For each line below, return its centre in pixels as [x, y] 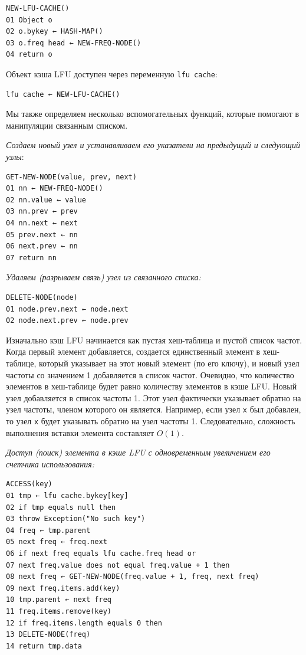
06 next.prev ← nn [42, 246]
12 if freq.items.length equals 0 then [84, 623]
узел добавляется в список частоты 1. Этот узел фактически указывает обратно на [154, 397]
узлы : [15, 156]
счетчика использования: [50, 464]
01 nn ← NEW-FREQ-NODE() [55, 189]
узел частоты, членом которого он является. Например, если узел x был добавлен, [154, 409]
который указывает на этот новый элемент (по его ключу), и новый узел [169, 363]
